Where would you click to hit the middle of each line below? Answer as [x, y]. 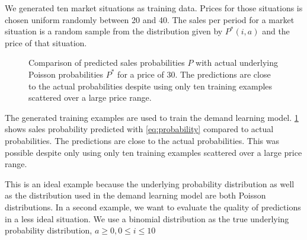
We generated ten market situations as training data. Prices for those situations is [154, 8]
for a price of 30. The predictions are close [194, 74]
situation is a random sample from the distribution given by [114, 31]
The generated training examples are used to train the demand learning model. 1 [152, 117]
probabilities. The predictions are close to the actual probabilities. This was [142, 140]
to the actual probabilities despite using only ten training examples [151, 86]
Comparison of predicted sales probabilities [107, 63]
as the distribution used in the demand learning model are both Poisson [135, 195]
